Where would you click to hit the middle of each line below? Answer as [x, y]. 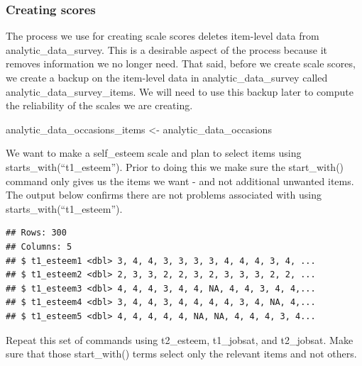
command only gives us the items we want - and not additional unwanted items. [180, 181]
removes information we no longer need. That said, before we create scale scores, [181, 63]
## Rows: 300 [36, 233]
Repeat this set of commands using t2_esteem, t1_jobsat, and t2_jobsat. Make [180, 339]
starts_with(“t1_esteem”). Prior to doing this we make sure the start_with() [175, 166]
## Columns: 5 [39, 246]
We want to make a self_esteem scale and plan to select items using [154, 153]
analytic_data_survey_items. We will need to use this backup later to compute [180, 91]
